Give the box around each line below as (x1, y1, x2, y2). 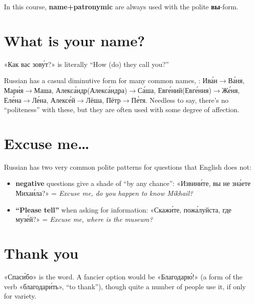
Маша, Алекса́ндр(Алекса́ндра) (34, 85, 127, 95)
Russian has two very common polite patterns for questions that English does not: (4, 161, 252, 172)
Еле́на (4, 94, 22, 105)
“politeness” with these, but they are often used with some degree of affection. (4, 104, 240, 115)
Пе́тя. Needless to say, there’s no (131, 94, 229, 105)
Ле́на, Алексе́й (32, 94, 75, 105)
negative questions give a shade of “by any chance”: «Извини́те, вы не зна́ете (15, 178, 251, 188)
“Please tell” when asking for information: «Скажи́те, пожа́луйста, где (15, 204, 232, 214)
